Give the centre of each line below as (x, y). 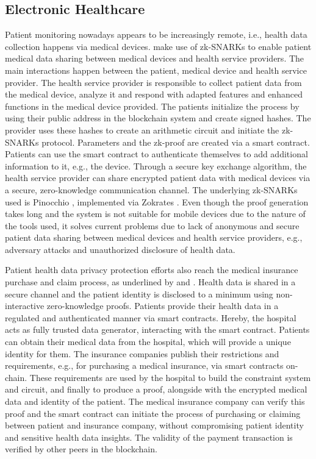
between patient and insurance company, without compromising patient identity (154, 425)
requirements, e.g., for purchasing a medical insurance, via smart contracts (144, 365)
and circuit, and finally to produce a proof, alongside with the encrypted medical (156, 389)
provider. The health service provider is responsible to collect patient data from (153, 82)
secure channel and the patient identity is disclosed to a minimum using (139, 294)
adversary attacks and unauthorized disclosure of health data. (120, 249)
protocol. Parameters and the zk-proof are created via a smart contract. (176, 142)
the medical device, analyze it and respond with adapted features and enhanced (154, 94)
